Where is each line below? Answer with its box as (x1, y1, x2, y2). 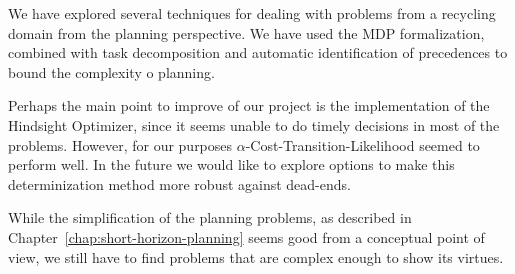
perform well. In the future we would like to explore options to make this (8, 154, 455, 175)
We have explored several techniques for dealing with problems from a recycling (8, 3, 496, 23)
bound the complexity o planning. (8, 61, 215, 82)
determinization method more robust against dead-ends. (8, 173, 351, 194)
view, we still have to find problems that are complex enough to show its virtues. (8, 246, 504, 267)
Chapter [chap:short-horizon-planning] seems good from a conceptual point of (8, 226, 485, 247)
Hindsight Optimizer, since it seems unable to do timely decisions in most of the (8, 114, 500, 135)
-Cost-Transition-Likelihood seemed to (245, 134, 480, 155)
